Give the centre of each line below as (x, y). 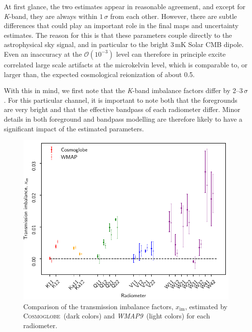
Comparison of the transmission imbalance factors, (98, 306)
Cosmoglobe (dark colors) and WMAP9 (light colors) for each (117, 316)
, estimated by (206, 306)
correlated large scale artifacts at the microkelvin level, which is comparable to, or (126, 64)
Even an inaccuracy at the (43, 54)
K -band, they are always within (51, 16)
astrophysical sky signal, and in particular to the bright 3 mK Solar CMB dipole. (124, 44)
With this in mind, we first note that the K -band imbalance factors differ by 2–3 (123, 90)
